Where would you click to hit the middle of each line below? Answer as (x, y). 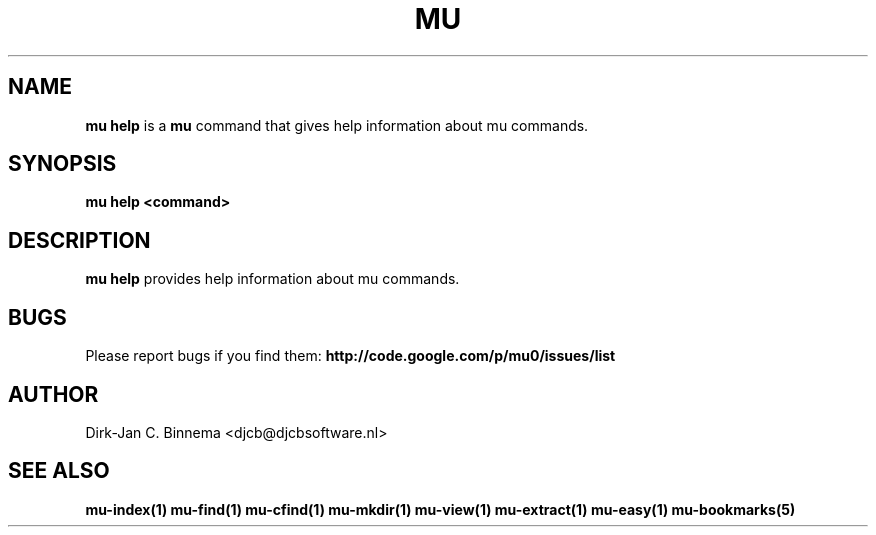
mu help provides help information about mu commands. (272, 279)
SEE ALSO (59, 471)
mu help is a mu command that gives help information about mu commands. (337, 125)
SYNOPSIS (62, 164)
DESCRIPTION (79, 240)
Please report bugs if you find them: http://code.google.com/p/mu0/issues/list (350, 356)
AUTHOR (53, 394)
